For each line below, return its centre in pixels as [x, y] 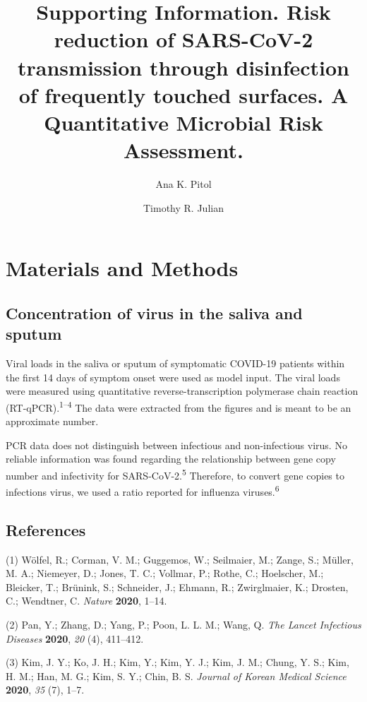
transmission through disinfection [183, 67]
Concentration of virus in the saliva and [154, 313]
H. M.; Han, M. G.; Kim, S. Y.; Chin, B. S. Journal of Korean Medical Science [176, 676]
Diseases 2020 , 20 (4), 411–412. [75, 638]
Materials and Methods [122, 268]
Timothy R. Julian [183, 207]
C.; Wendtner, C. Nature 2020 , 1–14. [86, 601]
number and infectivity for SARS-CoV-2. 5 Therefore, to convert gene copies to [175, 474]
